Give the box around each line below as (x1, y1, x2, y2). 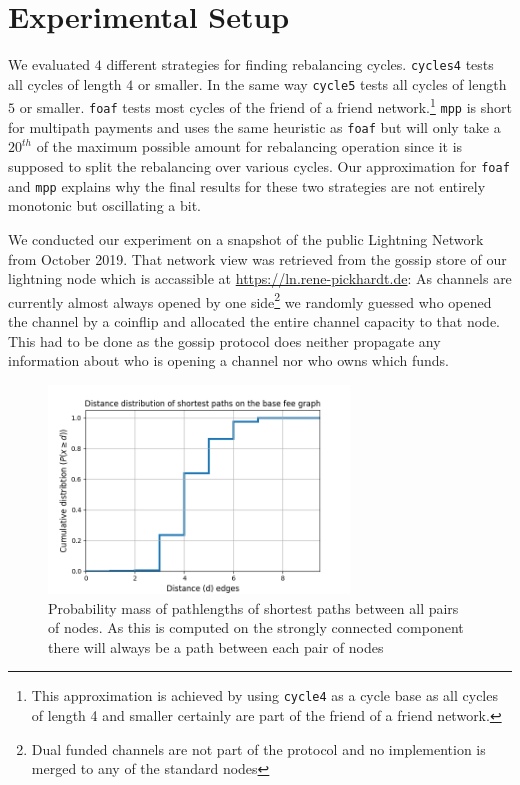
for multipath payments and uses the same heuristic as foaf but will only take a (8, 116, 501, 137)
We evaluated (8, 54, 91, 75)
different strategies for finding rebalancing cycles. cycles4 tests (106, 54, 494, 75)
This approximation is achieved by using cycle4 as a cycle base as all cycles (31, 685, 498, 706)
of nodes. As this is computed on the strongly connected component (48, 617, 464, 638)
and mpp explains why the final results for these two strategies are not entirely (8, 175, 486, 196)
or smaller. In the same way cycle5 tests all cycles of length (137, 73, 507, 94)
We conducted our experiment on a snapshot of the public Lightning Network (8, 228, 484, 249)
